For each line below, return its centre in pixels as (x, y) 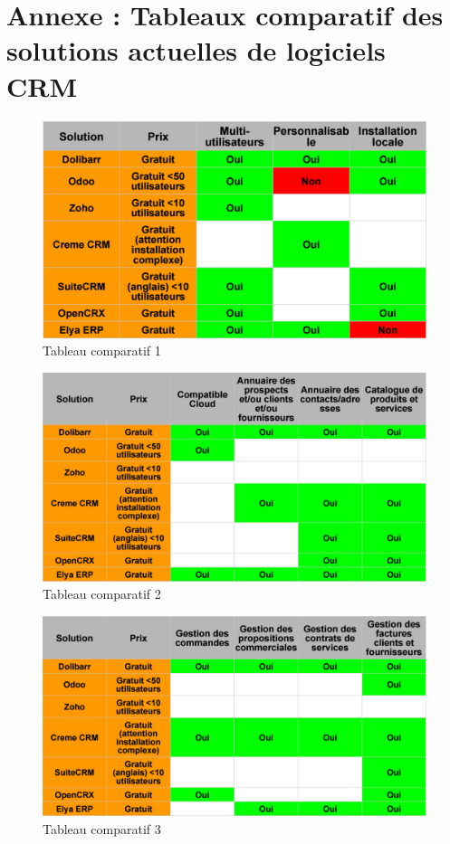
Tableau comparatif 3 (102, 828)
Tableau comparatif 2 (102, 594)
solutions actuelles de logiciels (196, 50)
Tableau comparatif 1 (102, 351)
